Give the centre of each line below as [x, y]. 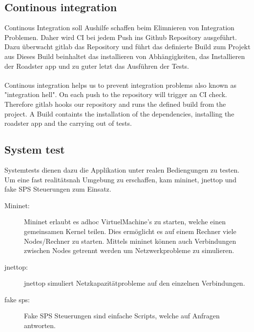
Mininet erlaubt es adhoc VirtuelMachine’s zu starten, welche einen [125, 222]
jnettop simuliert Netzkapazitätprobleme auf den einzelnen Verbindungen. [135, 283]
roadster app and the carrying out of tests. [68, 123]
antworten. [40, 325]
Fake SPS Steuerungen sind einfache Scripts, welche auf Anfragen [122, 316]
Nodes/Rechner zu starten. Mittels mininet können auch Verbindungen [130, 241]
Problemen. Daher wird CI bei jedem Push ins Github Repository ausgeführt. [121, 37]
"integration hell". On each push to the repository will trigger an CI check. [116, 94]
